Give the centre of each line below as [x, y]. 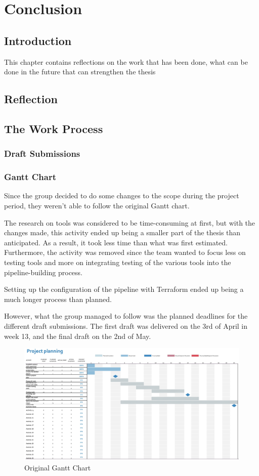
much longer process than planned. [58, 299]
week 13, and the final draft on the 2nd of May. [78, 336]
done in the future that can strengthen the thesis [80, 72]
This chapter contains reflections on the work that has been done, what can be [126, 61]
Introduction [38, 40]
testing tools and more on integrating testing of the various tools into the [118, 262]
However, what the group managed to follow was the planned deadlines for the [126, 316]
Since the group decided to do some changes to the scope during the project [122, 196]
